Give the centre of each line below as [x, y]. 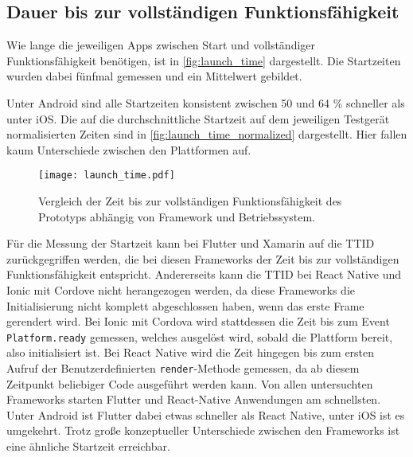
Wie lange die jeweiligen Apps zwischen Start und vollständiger [161, 45]
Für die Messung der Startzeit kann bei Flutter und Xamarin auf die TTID [191, 243]
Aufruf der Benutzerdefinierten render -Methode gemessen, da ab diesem [183, 368]
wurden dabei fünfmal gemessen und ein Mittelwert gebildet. [154, 76]
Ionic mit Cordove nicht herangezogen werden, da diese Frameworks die [181, 289]
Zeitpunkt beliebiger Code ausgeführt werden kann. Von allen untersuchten [190, 383]
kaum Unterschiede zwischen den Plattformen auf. [129, 149]
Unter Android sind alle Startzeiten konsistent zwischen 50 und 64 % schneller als [206, 102]
